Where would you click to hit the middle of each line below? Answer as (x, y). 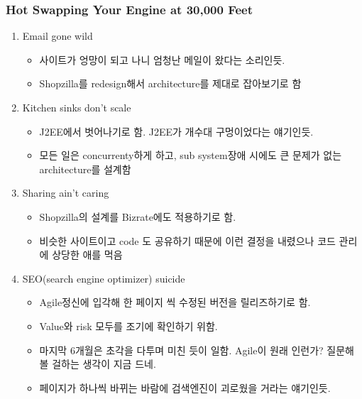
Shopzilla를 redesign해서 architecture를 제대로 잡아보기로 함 (170, 83)
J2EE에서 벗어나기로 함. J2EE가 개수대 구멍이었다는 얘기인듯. (176, 131)
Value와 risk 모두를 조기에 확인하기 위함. (128, 326)
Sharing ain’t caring (66, 193)
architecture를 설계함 (85, 169)
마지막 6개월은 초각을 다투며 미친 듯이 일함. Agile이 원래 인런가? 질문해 (197, 350)
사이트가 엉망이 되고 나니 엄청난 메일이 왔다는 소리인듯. (162, 59)
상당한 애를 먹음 (87, 255)
